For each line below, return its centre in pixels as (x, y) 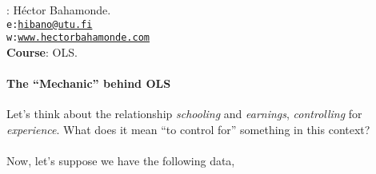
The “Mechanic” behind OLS (89, 83)
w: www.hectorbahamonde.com (78, 38)
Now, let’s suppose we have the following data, (121, 161)
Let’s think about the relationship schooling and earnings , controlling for (184, 114)
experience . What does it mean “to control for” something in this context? (188, 129)
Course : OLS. (42, 51)
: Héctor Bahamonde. (59, 10)
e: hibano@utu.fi (50, 24)
